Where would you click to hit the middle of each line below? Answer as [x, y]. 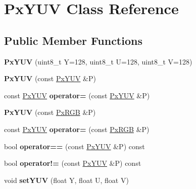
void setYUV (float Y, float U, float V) [66, 180]
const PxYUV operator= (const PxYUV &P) [77, 95]
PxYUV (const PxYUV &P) [50, 78]
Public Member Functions [73, 40]
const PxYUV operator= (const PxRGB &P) [77, 129]
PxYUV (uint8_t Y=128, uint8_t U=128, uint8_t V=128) [98, 61]
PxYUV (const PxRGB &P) [50, 112]
